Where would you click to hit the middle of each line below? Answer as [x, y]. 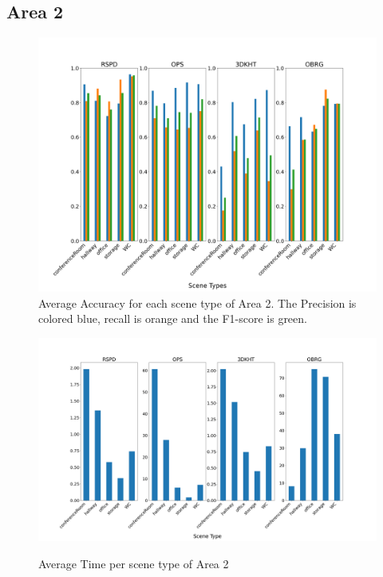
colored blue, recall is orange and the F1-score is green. [173, 318]
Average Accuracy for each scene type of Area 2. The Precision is [197, 302]
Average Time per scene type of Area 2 [134, 563]
